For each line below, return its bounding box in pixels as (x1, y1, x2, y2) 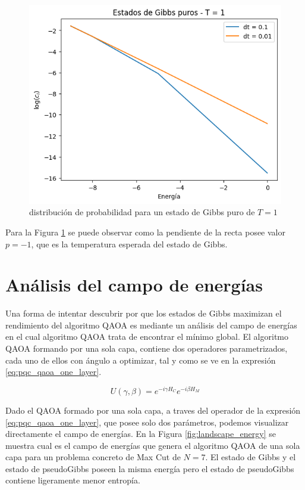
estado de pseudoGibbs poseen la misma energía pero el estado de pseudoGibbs (5, 462, 294, 475)
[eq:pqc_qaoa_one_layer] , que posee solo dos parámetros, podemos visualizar (5, 415, 289, 428)
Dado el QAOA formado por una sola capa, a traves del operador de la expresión (5, 404, 301, 416)
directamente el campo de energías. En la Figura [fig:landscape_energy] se (5, 427, 276, 440)
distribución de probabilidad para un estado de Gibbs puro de (29, 206, 255, 218)
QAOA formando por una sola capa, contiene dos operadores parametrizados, (5, 342, 288, 355)
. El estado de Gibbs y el (205, 451, 296, 463)
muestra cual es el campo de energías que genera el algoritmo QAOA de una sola (5, 439, 300, 451)
